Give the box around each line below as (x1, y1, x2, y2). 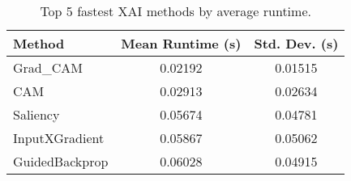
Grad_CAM (13, 58, 83, 77)
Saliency (13, 105, 60, 124)
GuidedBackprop (13, 152, 109, 170)
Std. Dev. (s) (254, 34, 339, 53)
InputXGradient (13, 128, 105, 147)
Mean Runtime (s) (121, 34, 242, 53)
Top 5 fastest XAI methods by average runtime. (40, 2, 311, 20)
